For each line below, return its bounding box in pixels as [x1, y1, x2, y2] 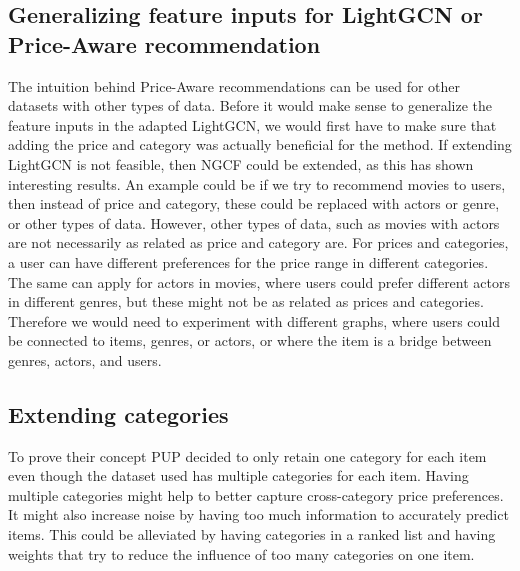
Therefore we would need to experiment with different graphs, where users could [8, 310, 501, 331]
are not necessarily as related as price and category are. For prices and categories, [8, 232, 509, 253]
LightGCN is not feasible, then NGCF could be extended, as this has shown [8, 153, 474, 174]
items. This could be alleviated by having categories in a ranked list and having [8, 524, 496, 545]
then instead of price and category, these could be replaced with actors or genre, [8, 193, 500, 214]
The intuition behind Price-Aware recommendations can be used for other [8, 75, 461, 96]
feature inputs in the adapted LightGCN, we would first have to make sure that [8, 114, 497, 135]
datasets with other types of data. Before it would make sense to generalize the [8, 95, 493, 116]
